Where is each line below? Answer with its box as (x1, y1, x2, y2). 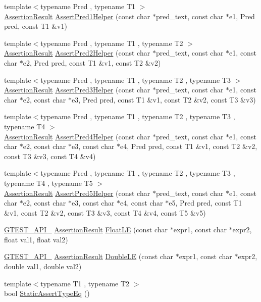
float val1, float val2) (4, 234, 68, 244)
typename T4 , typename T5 (4, 177, 93, 188)
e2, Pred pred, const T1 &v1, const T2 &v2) (23, 57, 161, 68)
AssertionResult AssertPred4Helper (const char (4, 131, 150, 141)
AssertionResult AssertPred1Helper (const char (4, 11, 150, 21)
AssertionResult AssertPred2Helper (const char (4, 47, 150, 58)
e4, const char (120, 197, 163, 208)
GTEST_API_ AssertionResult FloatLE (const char (4, 224, 168, 235)
